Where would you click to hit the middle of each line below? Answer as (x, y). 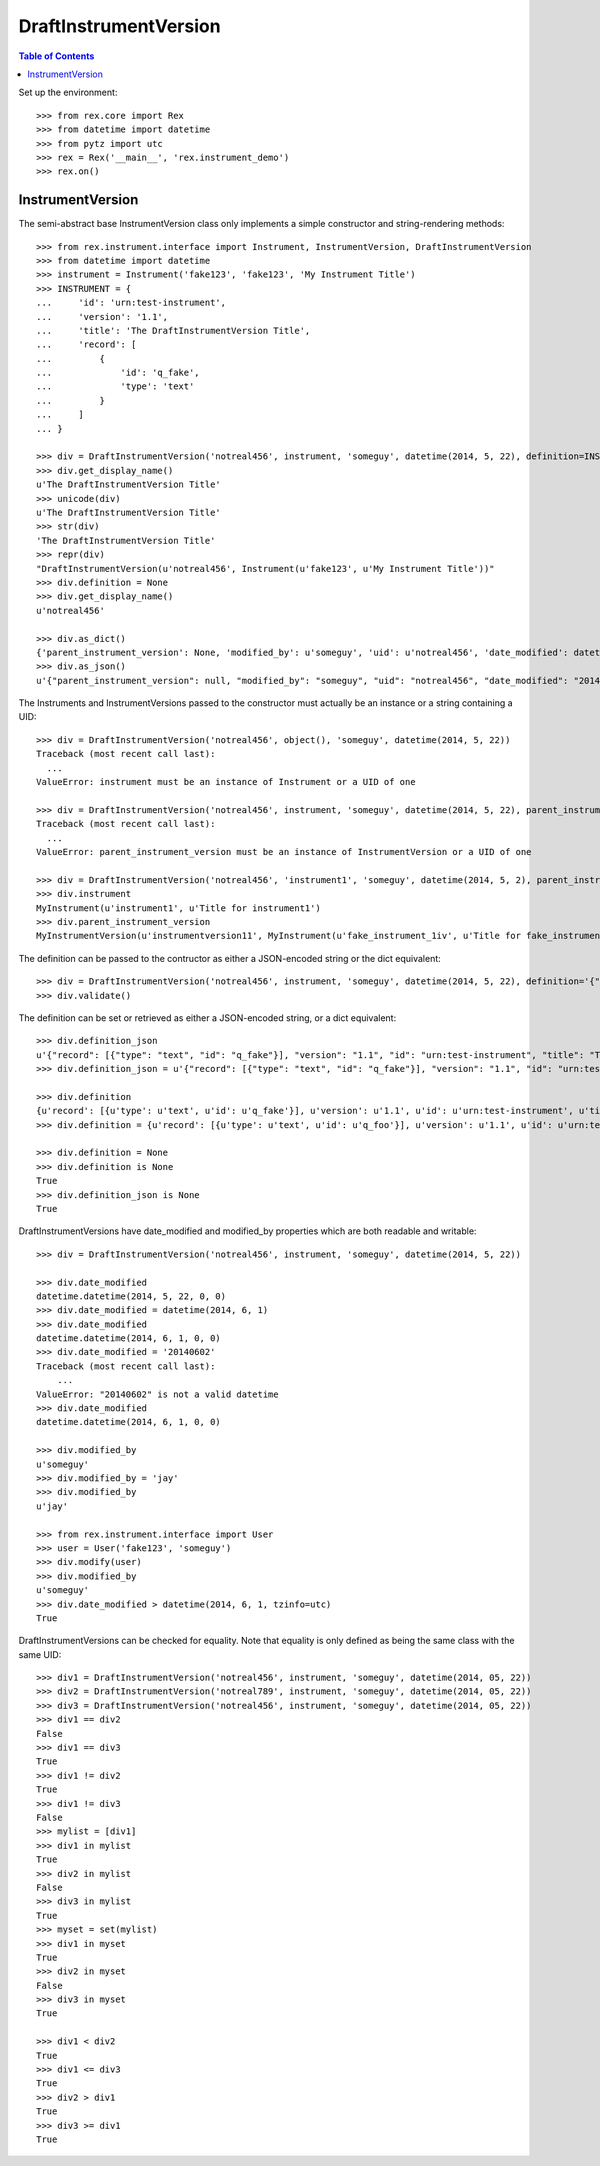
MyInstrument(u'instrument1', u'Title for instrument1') (179, 908)
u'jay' (52, 1506)
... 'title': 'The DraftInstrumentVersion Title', (173, 330)
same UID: (40, 1654)
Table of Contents (56, 56)
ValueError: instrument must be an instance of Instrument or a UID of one (226, 782)
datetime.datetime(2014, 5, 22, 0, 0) (131, 1296)
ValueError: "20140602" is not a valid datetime (157, 1394)
